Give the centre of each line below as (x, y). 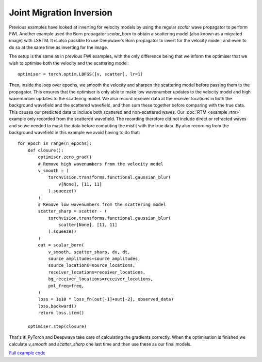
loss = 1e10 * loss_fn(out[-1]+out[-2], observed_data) (106, 299)
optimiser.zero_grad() (65, 157)
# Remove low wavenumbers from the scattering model (102, 204)
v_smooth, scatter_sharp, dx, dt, (89, 252)
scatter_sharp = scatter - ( (73, 211)
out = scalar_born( (61, 245)
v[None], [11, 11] (80, 184)
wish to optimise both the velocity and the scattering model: (69, 63)
